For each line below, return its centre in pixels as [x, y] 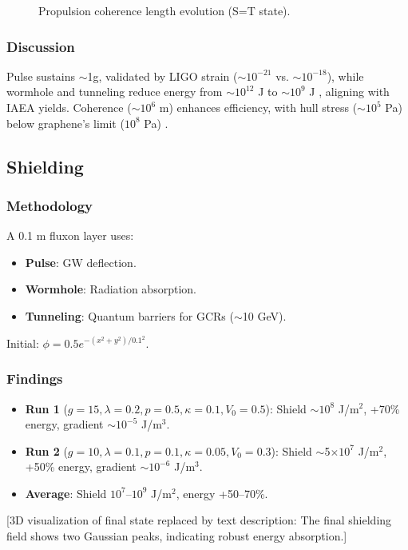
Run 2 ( [46, 450]
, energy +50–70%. [222, 493]
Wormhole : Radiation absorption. [111, 289]
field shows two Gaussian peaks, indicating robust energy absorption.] [177, 536]
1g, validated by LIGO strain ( [162, 76]
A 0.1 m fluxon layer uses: [70, 235]
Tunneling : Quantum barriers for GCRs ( [129, 315]
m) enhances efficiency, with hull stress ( [258, 107]
